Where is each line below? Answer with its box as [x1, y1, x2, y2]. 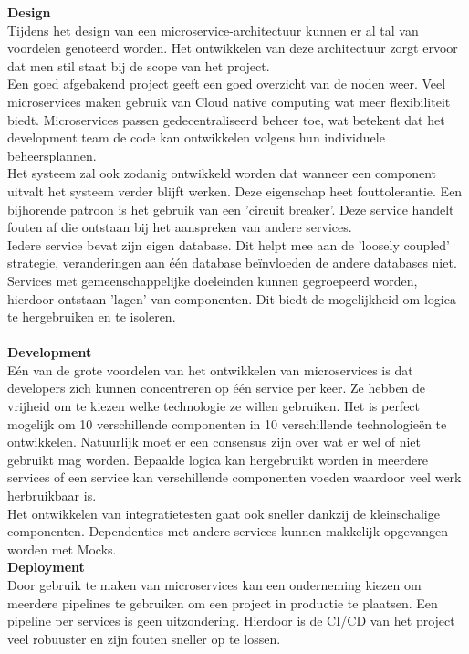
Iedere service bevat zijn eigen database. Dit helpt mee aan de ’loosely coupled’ [7, 235, 451, 254]
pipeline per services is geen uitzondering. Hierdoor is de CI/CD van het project [7, 611, 455, 630]
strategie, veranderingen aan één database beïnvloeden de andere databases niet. [7, 253, 457, 272]
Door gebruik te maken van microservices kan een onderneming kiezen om [7, 575, 422, 594]
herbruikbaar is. [7, 486, 97, 505]
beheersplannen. [7, 145, 97, 164]
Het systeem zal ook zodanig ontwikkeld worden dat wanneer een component [7, 163, 436, 183]
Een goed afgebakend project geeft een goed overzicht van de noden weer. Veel [7, 74, 446, 93]
